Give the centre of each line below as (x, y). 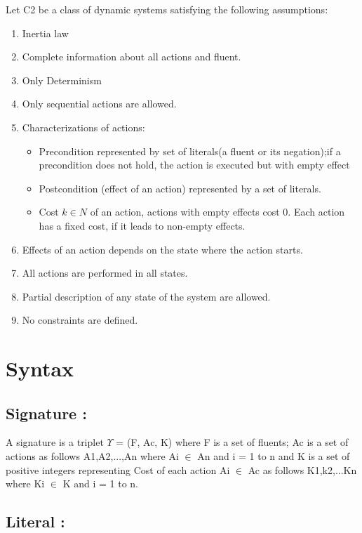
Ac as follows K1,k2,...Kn (302, 469)
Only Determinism (62, 80)
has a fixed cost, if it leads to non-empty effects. (142, 225)
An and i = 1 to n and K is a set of (274, 456)
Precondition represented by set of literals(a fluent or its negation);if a (190, 151)
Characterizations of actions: (83, 127)
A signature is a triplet (55, 442)
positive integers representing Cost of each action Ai (118, 469)
